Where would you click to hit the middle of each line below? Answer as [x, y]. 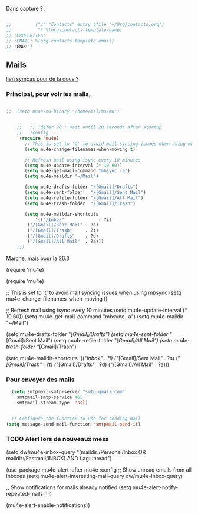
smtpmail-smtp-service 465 [50, 397]
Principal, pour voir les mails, [49, 94]
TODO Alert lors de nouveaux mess [57, 439]
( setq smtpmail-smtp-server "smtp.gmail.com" [68, 392]
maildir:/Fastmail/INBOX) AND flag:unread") [59, 458]
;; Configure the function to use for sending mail [76, 419]
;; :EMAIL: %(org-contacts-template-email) [60, 41]
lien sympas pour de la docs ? [42, 79]
